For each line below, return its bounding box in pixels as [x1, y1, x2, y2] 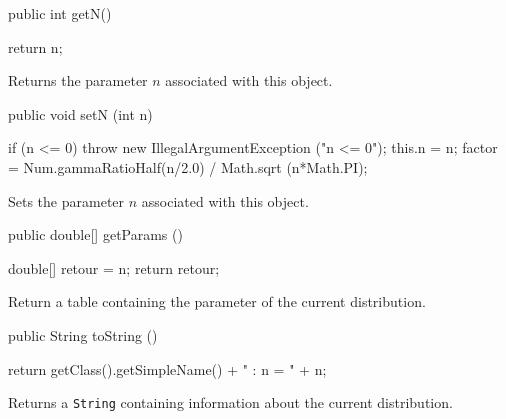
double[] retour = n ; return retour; [8, 257, 220, 278]
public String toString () [8, 324, 158, 345]
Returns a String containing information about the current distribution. [8, 392, 453, 413]
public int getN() [8, 3, 112, 23]
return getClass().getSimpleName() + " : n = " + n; [8, 358, 327, 379]
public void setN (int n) [8, 103, 153, 124]
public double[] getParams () [8, 224, 183, 245]
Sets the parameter [8, 190, 125, 211]
